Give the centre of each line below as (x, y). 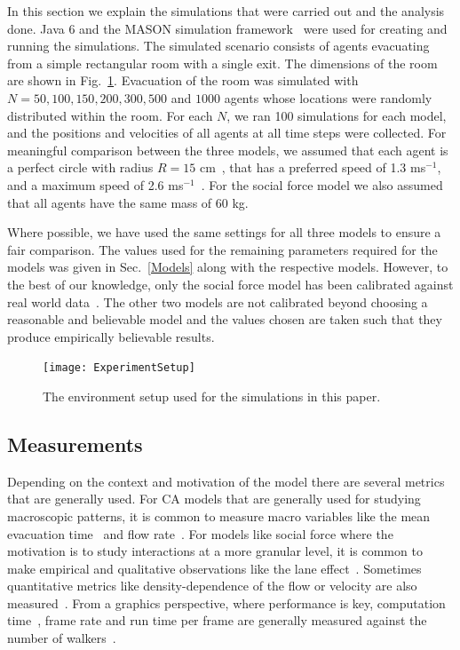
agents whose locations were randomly (328, 97)
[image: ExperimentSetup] (119, 368)
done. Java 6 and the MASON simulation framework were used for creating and (227, 28)
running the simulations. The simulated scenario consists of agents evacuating (218, 46)
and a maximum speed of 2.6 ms (95, 184)
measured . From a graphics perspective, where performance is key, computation (226, 602)
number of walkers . (62, 638)
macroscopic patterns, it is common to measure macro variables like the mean (219, 515)
